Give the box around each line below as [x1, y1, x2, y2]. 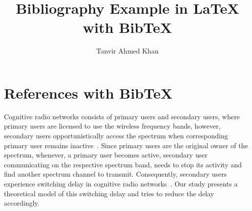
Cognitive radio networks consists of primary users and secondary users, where [4, 111, 240, 121]
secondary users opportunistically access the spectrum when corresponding [4, 131, 228, 141]
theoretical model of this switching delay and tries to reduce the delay [4, 188, 214, 198]
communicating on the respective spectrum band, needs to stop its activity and [4, 159, 242, 169]
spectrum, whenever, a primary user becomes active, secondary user [4, 150, 208, 160]
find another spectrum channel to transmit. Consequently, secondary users [4, 169, 227, 179]
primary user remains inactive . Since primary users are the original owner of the [4, 140, 248, 150]
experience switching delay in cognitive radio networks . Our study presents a [4, 179, 238, 188]
